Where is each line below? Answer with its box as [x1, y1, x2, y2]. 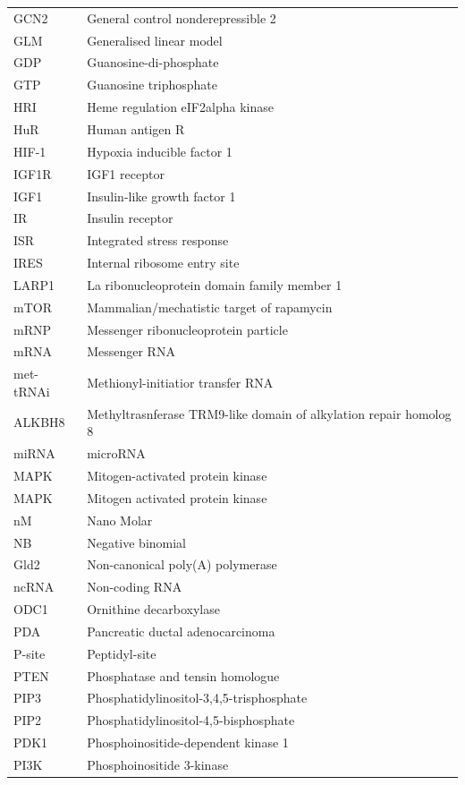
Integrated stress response [87, 231, 229, 250]
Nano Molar [87, 510, 153, 529]
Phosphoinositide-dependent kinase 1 [87, 733, 289, 752]
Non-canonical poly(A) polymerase [87, 555, 277, 574]
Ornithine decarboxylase [87, 600, 220, 619]
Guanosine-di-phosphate [87, 53, 219, 72]
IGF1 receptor [87, 164, 165, 183]
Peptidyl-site [87, 644, 156, 662]
